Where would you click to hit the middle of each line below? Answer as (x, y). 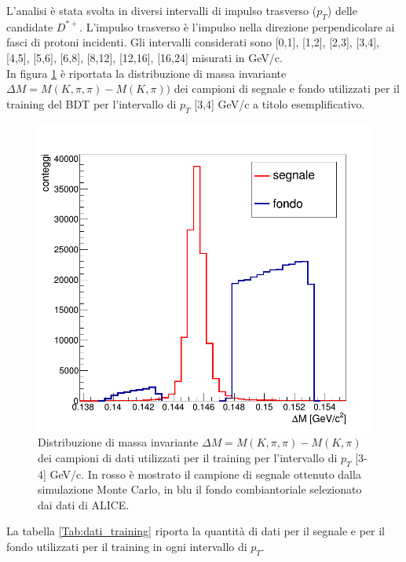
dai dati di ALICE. (84, 504)
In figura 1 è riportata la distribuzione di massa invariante (146, 73)
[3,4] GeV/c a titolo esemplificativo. (280, 103)
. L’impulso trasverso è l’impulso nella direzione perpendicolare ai (237, 26)
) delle (342, 10)
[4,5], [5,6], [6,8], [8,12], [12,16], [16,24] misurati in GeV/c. (144, 57)
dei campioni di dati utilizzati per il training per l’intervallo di (188, 457)
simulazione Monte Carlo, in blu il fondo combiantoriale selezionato (200, 489)
